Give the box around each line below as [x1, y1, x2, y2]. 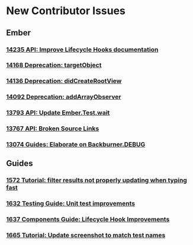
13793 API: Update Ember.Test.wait [6, 109, 110, 117]
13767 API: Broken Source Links [6, 125, 99, 133]
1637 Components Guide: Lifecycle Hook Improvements [6, 215, 170, 224]
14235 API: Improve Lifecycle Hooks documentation [6, 45, 159, 54]
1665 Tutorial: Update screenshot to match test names [6, 231, 166, 240]
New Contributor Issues [6, 4, 126, 18]
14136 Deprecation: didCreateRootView [6, 77, 122, 85]
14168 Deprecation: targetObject [6, 61, 102, 69]
